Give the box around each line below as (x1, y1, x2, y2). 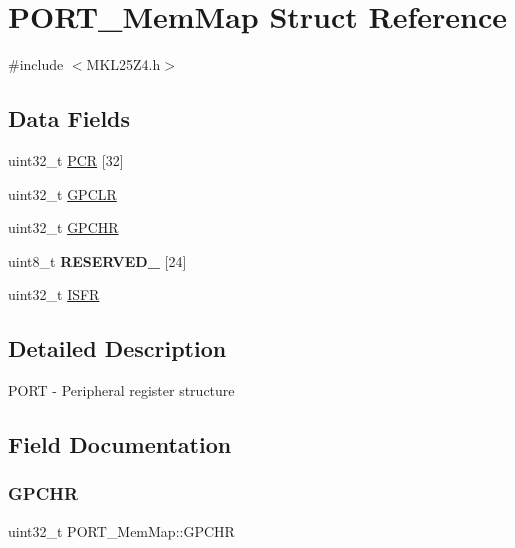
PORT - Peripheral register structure (8, 380, 235, 401)
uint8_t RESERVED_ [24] (8, 250, 187, 271)
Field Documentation (8, 429, 232, 460)
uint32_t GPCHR (8, 217, 119, 238)
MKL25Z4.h (86, 54, 161, 75)
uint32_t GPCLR (8, 183, 117, 204)
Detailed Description (8, 333, 227, 364)
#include (8, 54, 64, 75)
